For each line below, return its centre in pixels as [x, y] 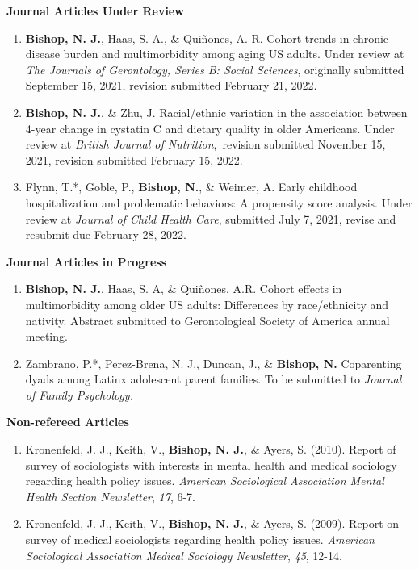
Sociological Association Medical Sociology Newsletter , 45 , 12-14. [184, 555]
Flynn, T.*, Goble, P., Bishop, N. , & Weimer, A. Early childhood [191, 187]
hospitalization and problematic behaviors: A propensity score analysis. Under [219, 202]
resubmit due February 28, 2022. [106, 234]
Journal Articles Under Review [95, 10]
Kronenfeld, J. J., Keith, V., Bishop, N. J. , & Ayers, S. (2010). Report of [211, 449]
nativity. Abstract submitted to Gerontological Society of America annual [207, 320]
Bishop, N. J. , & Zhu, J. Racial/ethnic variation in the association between [216, 112]
